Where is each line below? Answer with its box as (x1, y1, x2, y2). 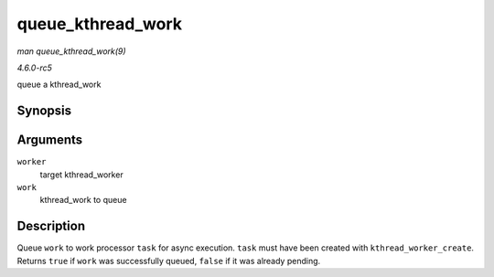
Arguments (16, 133, 83, 148)
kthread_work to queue (39, 195, 127, 206)
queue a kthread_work (16, 79, 102, 91)
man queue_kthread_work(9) (16, 46, 127, 57)
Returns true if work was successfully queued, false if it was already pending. (16, 255, 321, 266)
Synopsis (16, 103, 72, 119)
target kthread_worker (39, 169, 123, 180)
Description (16, 218, 86, 234)
